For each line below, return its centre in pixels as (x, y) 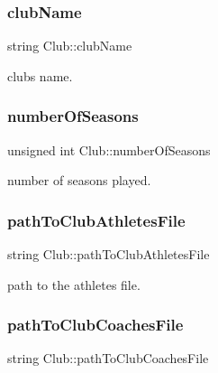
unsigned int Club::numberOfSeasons (109, 149)
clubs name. (40, 75)
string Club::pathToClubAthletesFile (109, 254)
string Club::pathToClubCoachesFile (108, 358)
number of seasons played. (79, 180)
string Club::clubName (70, 46)
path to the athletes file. (74, 284)
